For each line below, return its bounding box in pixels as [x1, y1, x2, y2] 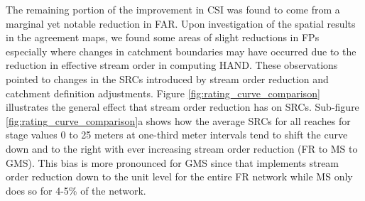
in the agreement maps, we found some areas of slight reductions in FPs [6, 30, 320, 45]
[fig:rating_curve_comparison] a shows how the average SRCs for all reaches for [6, 113, 351, 128]
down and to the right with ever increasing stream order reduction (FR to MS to [6, 141, 358, 156]
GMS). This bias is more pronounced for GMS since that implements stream [6, 155, 339, 170]
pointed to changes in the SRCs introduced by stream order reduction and [6, 71, 329, 86]
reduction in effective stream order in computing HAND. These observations [6, 58, 338, 72]
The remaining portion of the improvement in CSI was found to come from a [6, 2, 340, 16]
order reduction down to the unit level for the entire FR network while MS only [6, 169, 353, 184]
